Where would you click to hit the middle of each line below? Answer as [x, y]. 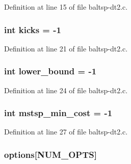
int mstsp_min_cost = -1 [58, 113]
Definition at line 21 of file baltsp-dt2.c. [66, 48]
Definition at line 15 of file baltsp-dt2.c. [66, 7]
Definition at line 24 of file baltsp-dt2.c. [66, 90]
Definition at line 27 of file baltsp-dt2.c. [66, 132]
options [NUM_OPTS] [50, 154]
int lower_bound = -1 [50, 71]
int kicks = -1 [33, 29]
